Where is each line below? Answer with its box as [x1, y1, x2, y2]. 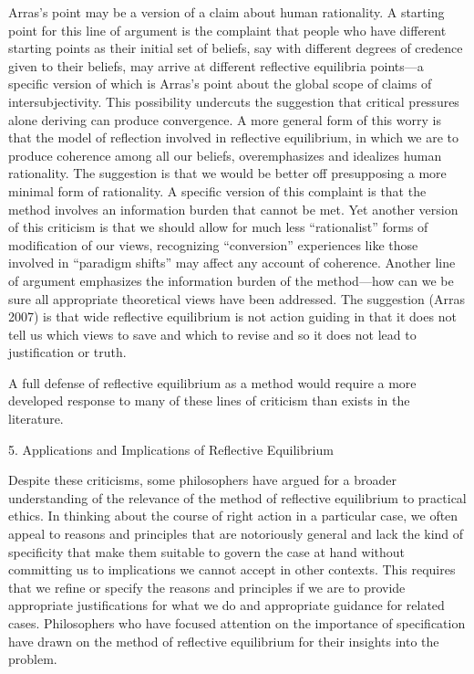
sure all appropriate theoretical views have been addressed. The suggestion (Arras [8, 289, 465, 308]
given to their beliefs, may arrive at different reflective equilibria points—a [8, 56, 424, 75]
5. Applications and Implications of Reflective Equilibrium [8, 439, 334, 458]
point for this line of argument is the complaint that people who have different [8, 20, 447, 39]
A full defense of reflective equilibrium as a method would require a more [8, 373, 417, 392]
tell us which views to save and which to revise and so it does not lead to [8, 324, 417, 343]
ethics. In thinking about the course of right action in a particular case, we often [8, 506, 459, 525]
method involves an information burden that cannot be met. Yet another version [8, 199, 459, 218]
